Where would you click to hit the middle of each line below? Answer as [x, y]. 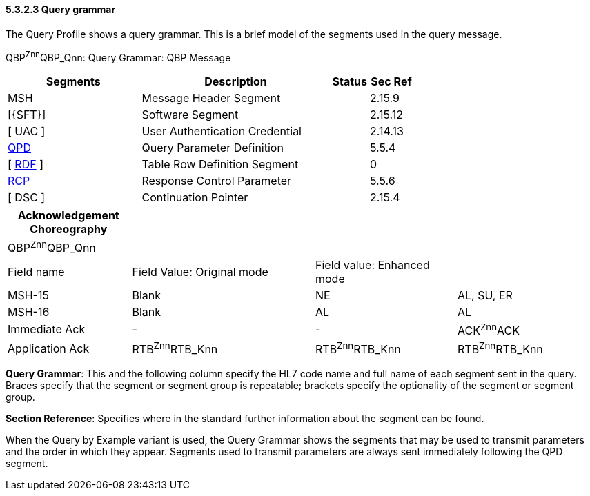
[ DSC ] [27, 198]
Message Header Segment [211, 98]
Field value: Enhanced [373, 265]
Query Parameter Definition [213, 148]
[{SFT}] [27, 115]
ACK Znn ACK [489, 329]
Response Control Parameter [217, 181]
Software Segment [190, 115]
